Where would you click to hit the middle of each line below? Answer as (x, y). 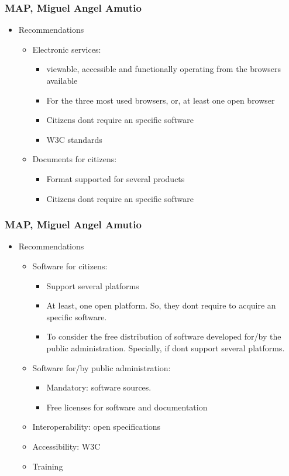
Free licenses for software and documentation (127, 407)
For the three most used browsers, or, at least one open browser (161, 100)
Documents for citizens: (75, 159)
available (62, 80)
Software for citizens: (70, 266)
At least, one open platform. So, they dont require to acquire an (161, 305)
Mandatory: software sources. (99, 387)
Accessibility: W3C (66, 446)
